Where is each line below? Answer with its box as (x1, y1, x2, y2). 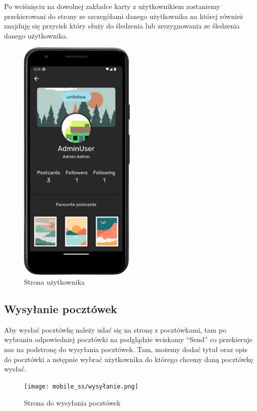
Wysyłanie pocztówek (4, 301, 117, 317)
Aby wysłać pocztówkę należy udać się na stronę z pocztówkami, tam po (4, 324, 227, 335)
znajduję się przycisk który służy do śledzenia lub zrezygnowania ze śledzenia (4, 20, 240, 31)
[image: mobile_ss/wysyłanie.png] (24, 383, 139, 390)
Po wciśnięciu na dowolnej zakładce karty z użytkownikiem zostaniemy (4, 1, 220, 11)
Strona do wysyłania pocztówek (24, 397, 121, 408)
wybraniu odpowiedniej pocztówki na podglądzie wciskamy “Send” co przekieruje (4, 334, 253, 345)
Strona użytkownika (24, 277, 85, 287)
